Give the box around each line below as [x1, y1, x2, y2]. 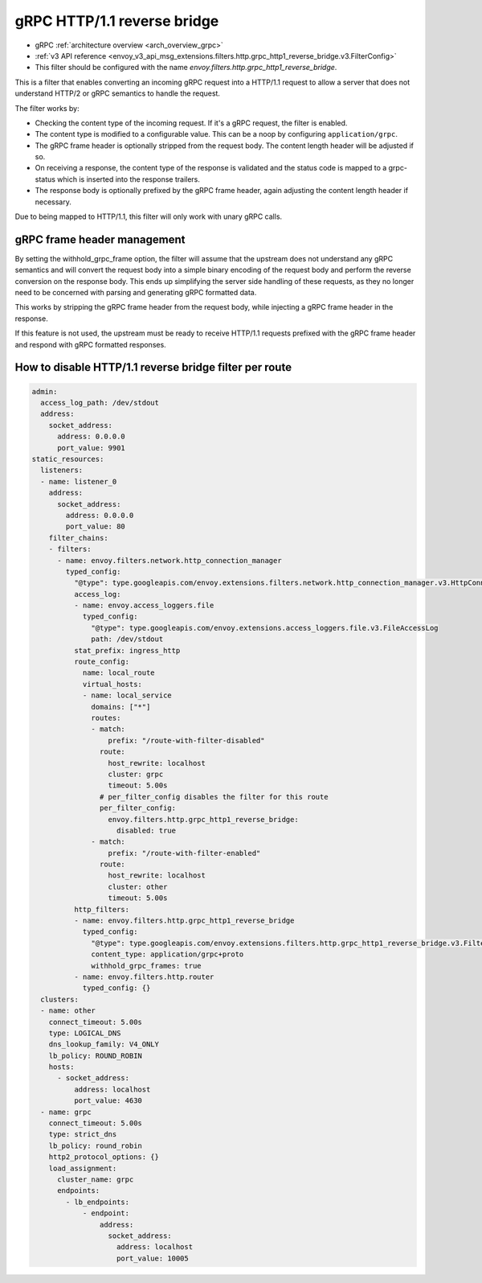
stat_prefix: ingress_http [73, 646, 181, 655]
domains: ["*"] [91, 702, 151, 711]
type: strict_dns [48, 1130, 117, 1139]
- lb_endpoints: [65, 1197, 130, 1207]
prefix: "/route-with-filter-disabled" [108, 736, 265, 745]
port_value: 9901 [57, 443, 126, 452]
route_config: [73, 657, 130, 667]
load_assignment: [48, 1163, 117, 1173]
